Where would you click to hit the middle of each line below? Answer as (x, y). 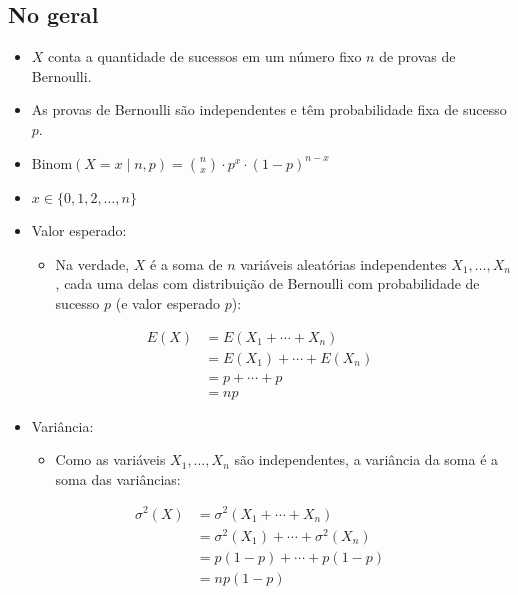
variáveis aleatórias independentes (343, 263)
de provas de (417, 56)
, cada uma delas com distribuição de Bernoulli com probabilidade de (267, 283)
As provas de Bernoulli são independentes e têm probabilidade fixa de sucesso (269, 109)
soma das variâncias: (118, 478)
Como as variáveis (110, 459)
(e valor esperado (168, 302)
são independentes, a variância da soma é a (366, 459)
